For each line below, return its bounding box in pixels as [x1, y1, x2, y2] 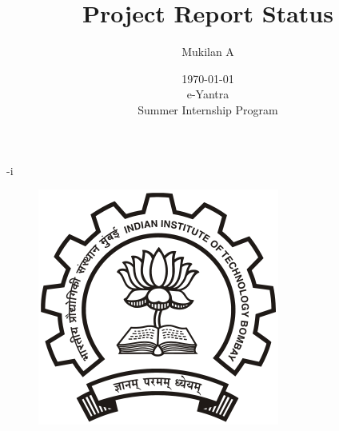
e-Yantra [186, 86, 229, 102]
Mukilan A [181, 43, 234, 60]
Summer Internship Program [138, 101, 278, 118]
